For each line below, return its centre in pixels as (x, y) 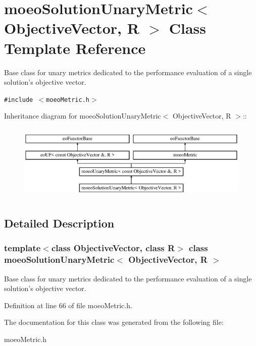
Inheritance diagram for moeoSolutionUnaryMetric (83, 116)
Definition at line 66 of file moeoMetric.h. (68, 305)
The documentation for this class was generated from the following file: (114, 322)
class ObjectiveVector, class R (113, 248)
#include (19, 100)
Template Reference (75, 48)
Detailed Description (59, 223)
